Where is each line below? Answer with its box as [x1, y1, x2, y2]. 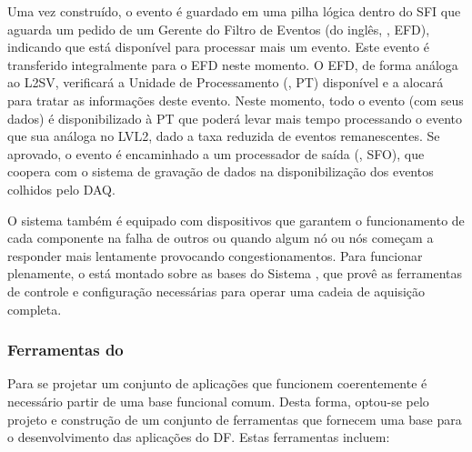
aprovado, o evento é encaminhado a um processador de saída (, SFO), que [7, 144, 425, 163]
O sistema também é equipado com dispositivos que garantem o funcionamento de [7, 210, 465, 229]
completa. [7, 299, 62, 318]
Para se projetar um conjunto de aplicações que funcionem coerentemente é [7, 374, 427, 393]
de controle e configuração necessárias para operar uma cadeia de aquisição [7, 281, 426, 300]
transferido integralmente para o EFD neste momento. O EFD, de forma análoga [7, 55, 458, 74]
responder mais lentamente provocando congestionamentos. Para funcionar [7, 246, 423, 265]
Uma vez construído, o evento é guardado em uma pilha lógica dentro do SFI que [7, 2, 461, 20]
